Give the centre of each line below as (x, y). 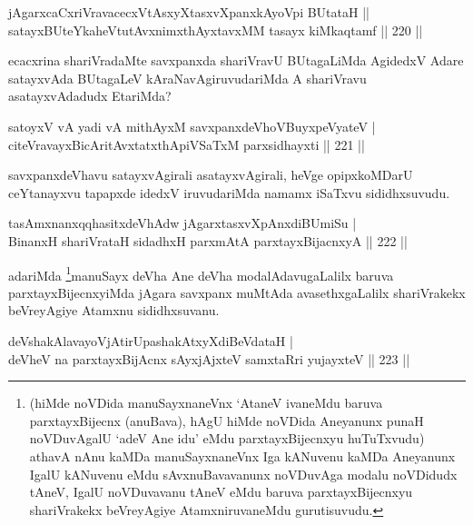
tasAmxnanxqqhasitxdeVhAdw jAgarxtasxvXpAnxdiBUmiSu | (182, 223)
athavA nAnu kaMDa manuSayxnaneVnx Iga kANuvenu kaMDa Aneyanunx (242, 456)
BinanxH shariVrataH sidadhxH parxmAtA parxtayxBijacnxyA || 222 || (208, 240)
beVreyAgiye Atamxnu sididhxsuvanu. (114, 310)
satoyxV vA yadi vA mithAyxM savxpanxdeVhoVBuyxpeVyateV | (192, 126)
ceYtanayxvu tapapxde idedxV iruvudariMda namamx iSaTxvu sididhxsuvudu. (229, 192)
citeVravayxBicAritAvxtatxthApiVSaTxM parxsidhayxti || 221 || (187, 144)
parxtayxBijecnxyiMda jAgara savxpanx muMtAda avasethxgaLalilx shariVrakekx (237, 292)
